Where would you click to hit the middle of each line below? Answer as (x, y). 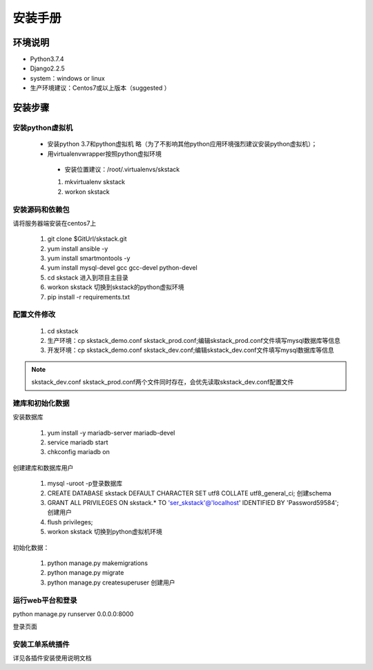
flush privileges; (70, 522)
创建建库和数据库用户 (43, 467)
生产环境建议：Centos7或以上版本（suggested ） (100, 88)
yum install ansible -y (78, 248)
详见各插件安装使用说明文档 (52, 658)
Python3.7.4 (47, 59)
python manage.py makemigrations (98, 563)
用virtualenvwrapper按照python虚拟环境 (105, 154)
